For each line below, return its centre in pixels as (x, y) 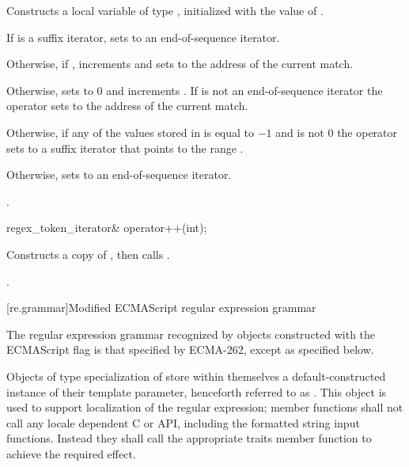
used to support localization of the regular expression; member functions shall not (205, 407)
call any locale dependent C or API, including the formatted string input (183, 422)
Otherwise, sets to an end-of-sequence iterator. (119, 175)
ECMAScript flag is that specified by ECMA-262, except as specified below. (190, 349)
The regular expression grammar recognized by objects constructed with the (191, 334)
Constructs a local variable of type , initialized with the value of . (165, 10)
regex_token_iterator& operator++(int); (107, 228)
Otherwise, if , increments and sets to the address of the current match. (180, 64)
